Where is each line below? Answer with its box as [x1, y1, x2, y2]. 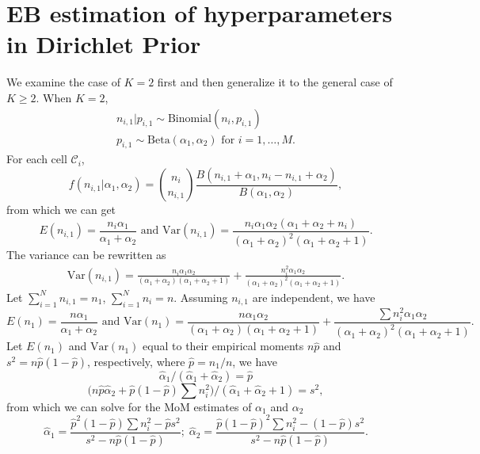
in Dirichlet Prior [6, 28, 201, 60]
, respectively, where [87, 353, 185, 369]
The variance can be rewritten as [6, 246, 166, 263]
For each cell [6, 151, 67, 167]
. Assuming [173, 288, 228, 305]
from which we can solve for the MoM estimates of [6, 398, 252, 414]
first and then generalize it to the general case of [157, 74, 393, 90]
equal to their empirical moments [143, 338, 304, 354]
